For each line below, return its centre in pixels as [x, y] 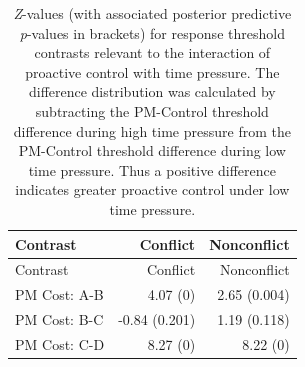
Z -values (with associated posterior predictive [152, 13]
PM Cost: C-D [60, 343]
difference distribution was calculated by [152, 91]
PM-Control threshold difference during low [152, 150]
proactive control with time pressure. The [152, 71]
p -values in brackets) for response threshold [152, 32]
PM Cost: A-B [59, 294]
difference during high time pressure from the [152, 130]
